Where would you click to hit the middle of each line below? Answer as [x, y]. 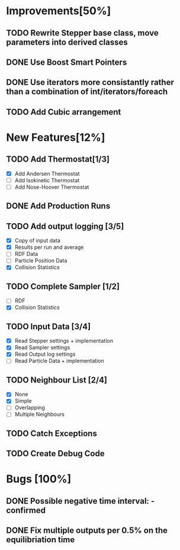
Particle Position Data [41, 261]
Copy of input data [37, 241]
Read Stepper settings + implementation [64, 341]
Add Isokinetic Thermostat [47, 180]
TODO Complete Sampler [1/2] [63, 286]
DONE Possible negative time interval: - [81, 501]
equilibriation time [41, 540]
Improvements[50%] [59, 11]
